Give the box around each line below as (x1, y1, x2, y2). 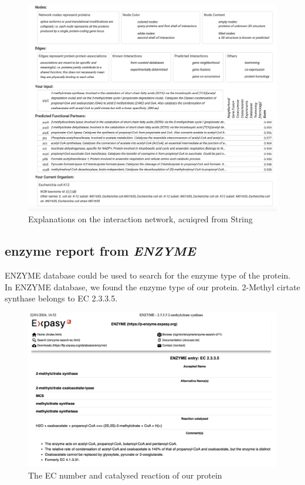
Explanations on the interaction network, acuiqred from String (28, 213, 253, 225)
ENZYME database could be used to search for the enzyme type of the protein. (5, 269, 291, 281)
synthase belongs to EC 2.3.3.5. (5, 292, 118, 304)
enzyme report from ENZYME (5, 242, 196, 260)
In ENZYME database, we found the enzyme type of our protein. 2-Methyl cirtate (5, 280, 300, 293)
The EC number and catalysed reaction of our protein (28, 469, 222, 481)
